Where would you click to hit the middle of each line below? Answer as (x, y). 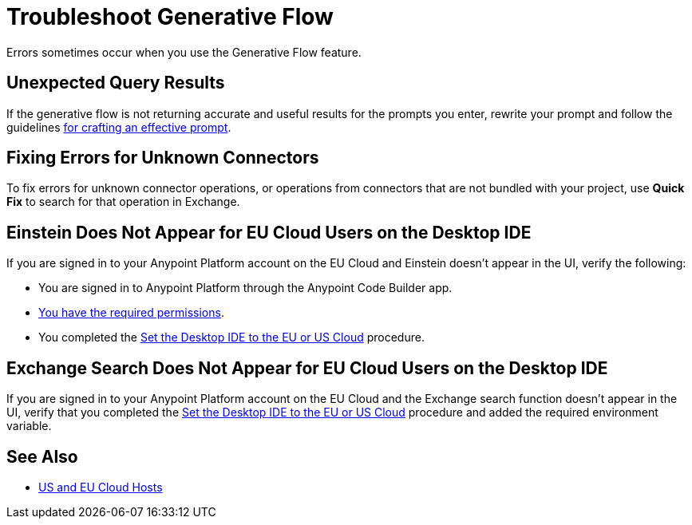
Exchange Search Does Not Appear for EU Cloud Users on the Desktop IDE (307, 368)
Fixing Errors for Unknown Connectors (163, 158)
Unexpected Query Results (116, 83)
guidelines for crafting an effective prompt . (119, 127)
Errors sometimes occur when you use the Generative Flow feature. (184, 52)
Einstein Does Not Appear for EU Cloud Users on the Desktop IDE (269, 232)
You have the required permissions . (131, 313)
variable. (29, 426)
